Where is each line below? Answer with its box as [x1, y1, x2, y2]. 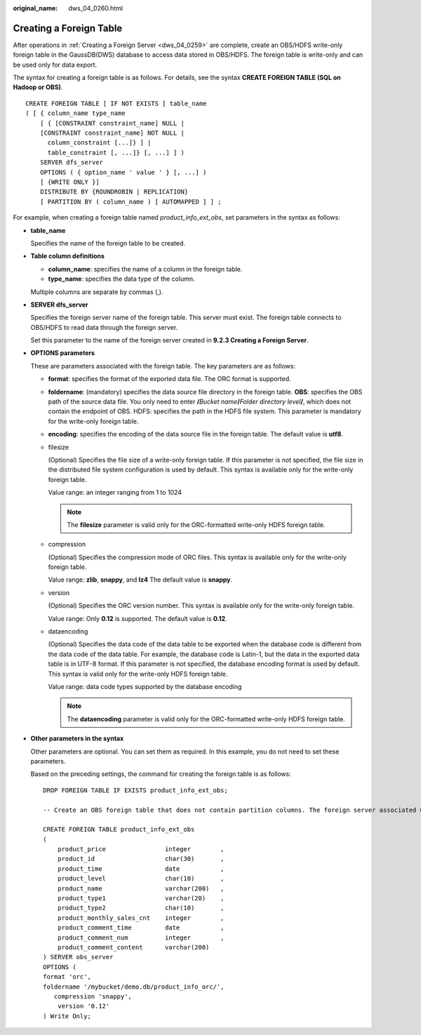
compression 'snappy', [53, 992, 133, 1000]
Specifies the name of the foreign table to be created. [30, 239, 186, 247]
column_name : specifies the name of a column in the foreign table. [48, 265, 243, 273]
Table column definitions [30, 252, 105, 260]
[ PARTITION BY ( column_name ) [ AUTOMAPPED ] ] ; [39, 197, 222, 206]
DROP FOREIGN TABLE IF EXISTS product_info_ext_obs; [43, 786, 228, 794]
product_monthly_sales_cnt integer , [57, 914, 225, 922]
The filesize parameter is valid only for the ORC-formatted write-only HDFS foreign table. [67, 520, 326, 529]
